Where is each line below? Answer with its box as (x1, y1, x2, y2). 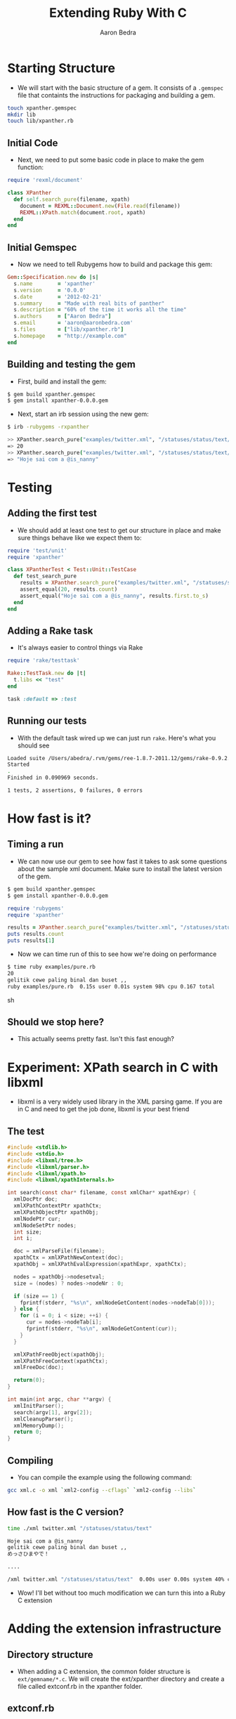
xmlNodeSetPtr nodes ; (13, 1222, 77, 1229)
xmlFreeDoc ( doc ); (13, 1364, 65, 1371)
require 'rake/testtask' (7, 657, 80, 665)
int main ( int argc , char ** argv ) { (7, 1396, 112, 1403)
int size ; (13, 1228, 42, 1236)
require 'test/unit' (7, 547, 68, 554)
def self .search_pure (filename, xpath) (13, 195, 131, 203)
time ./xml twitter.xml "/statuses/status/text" (7, 1524, 152, 1532)
